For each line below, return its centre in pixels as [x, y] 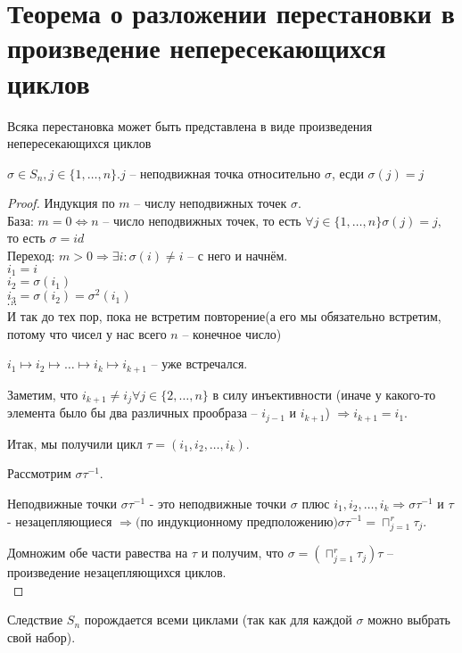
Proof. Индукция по [61, 203]
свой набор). [41, 637]
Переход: [31, 256]
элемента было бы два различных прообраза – [132, 413]
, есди [348, 173]
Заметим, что [43, 394]
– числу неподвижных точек [210, 203]
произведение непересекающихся [197, 48]
